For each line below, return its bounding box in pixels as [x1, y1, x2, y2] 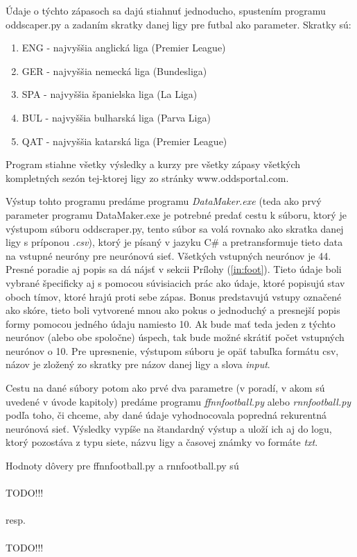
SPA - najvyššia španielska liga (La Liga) [21, 87, 198, 101]
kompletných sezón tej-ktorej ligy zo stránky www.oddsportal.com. [6, 170, 289, 185]
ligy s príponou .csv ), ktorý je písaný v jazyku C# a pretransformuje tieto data [6, 235, 343, 249]
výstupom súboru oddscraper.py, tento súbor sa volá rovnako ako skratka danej [6, 221, 344, 235]
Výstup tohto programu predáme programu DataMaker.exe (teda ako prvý [6, 194, 322, 208]
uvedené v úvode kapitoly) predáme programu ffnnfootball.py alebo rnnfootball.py [6, 394, 351, 408]
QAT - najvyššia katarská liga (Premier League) [21, 133, 227, 148]
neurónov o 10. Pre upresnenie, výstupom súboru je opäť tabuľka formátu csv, [6, 343, 339, 358]
